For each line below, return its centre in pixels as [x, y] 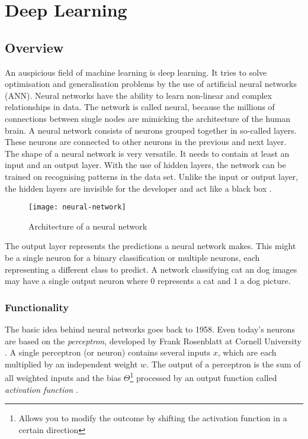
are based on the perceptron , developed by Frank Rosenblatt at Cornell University [153, 340]
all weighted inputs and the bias [63, 377]
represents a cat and [194, 281]
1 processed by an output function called [203, 377]
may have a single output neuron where [76, 281]
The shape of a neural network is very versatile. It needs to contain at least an [147, 153]
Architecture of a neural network [88, 226]
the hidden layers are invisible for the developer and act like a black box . [138, 188]
